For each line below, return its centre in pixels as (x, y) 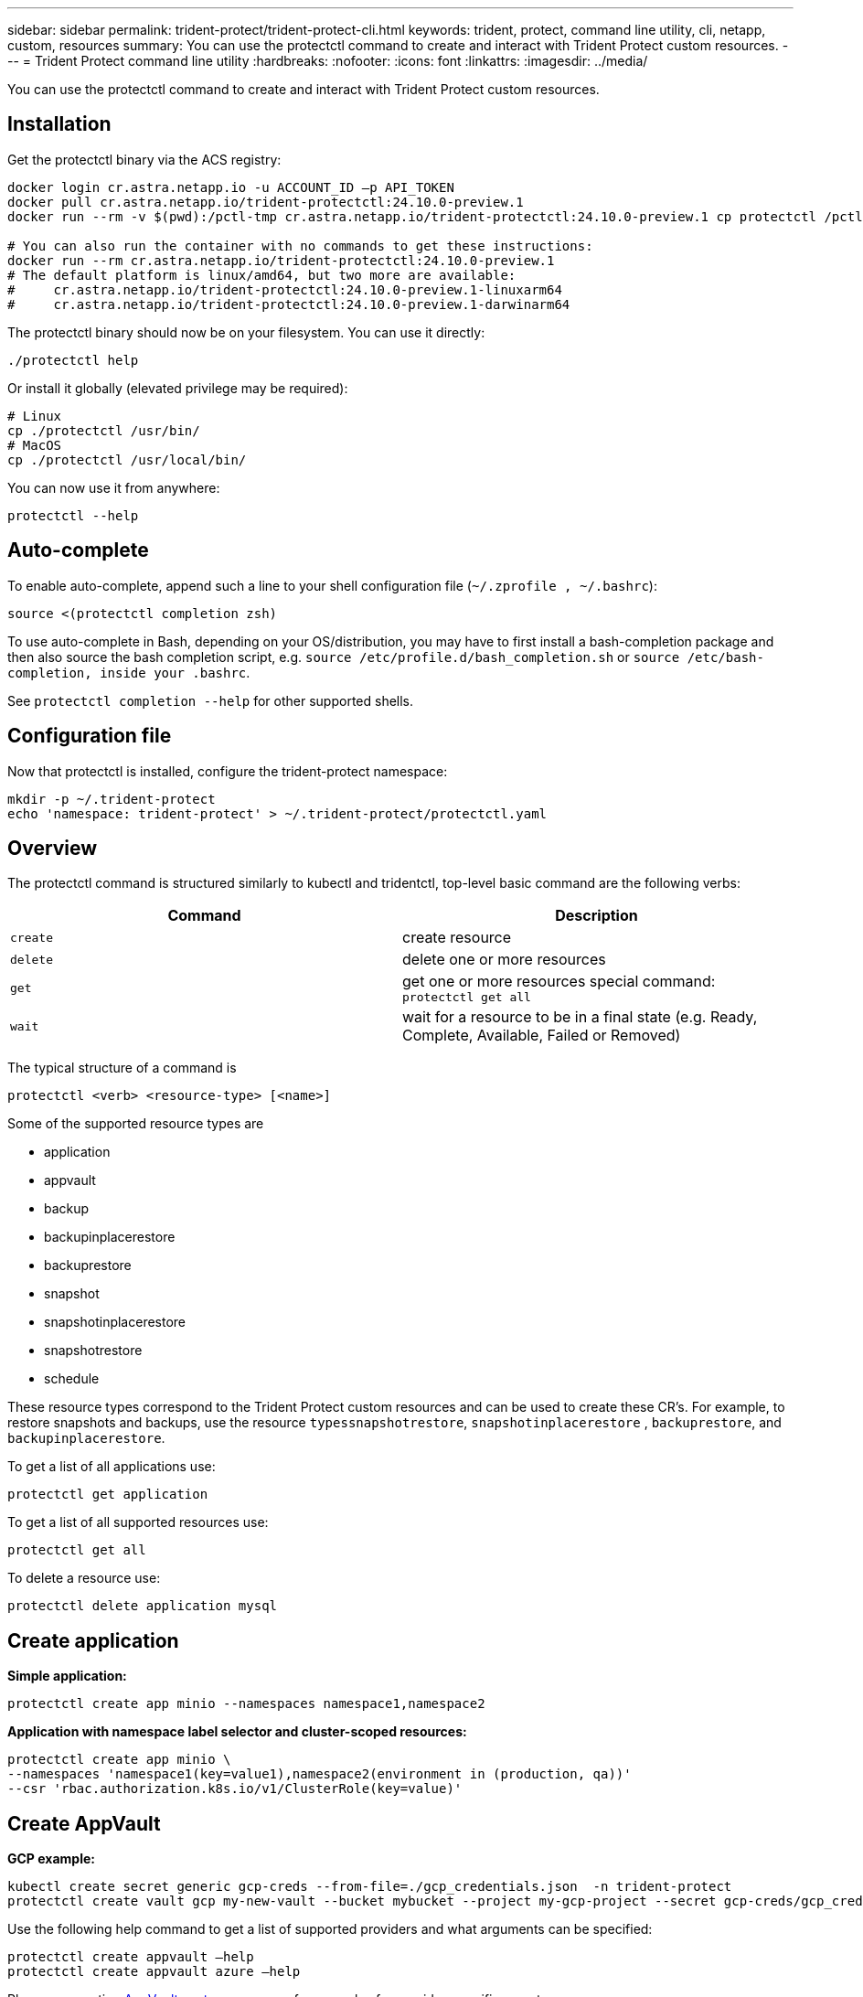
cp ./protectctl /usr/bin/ (104, 430)
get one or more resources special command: (559, 982)
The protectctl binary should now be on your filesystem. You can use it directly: (246, 332)
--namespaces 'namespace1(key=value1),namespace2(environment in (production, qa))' (320, 1774)
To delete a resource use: (84, 1578)
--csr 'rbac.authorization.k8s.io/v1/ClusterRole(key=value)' (235, 1789)
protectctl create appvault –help (131, 1957)
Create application (93, 1640)
